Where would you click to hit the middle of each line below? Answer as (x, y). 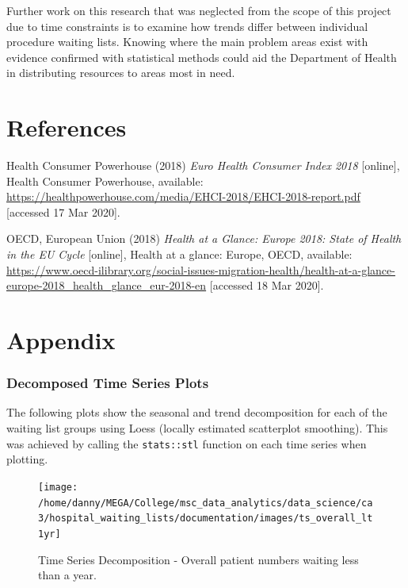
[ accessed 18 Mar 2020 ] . (267, 285)
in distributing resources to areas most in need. (121, 73)
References (67, 127)
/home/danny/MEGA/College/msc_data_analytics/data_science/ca (206, 503)
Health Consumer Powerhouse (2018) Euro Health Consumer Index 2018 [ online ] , (203, 165)
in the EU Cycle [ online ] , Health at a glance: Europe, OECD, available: (179, 254)
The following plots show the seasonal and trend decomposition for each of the (197, 412)
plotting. (27, 459)
